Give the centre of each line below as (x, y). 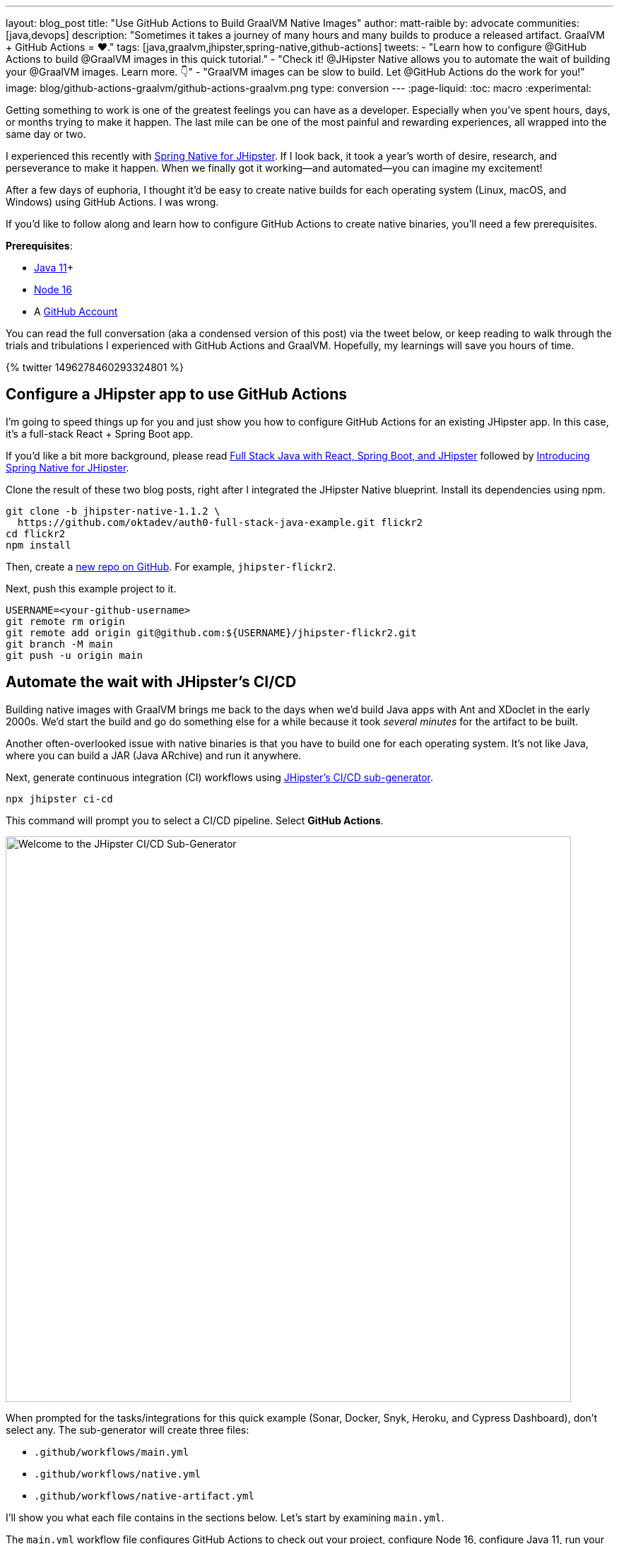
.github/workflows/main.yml (112, 1452)
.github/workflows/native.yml (118, 1474)
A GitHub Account (76, 311)
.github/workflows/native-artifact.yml (144, 1496)
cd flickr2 (36, 533)
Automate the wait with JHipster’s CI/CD (151, 682)
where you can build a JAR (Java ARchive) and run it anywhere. (154, 755)
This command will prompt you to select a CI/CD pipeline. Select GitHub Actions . (195, 820)
